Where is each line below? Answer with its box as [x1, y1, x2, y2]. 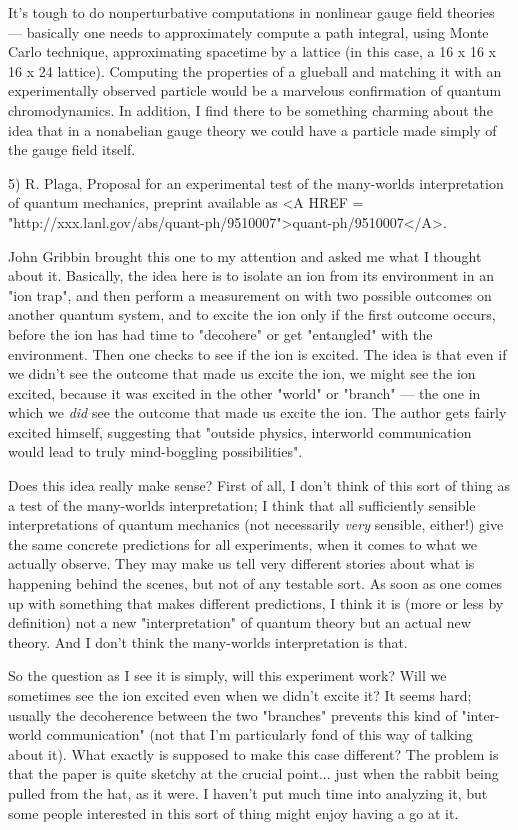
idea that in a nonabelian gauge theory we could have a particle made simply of [8, 119, 497, 140]
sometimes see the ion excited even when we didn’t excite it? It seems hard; [8, 685, 472, 705]
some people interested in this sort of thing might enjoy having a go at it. [8, 802, 459, 823]
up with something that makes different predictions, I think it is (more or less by [8, 592, 504, 613]
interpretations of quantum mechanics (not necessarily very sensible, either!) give [8, 514, 504, 535]
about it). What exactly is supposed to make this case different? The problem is [8, 743, 499, 764]
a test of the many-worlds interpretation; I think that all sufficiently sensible [8, 494, 476, 515]
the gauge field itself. [8, 139, 136, 160]
